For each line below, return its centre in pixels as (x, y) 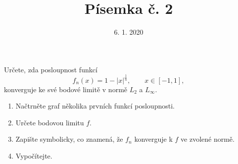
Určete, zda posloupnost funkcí (51, 69)
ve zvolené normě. (208, 139)
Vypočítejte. (34, 156)
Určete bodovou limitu (50, 122)
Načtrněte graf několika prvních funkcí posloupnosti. (95, 106)
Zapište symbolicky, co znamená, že (69, 139)
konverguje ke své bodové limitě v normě (66, 89)
